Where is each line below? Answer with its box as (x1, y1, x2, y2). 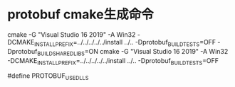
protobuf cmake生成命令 (7, 6, 155, 23)
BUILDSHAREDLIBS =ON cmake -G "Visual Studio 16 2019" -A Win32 (36, 47, 229, 57)
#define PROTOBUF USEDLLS (7, 71, 89, 82)
